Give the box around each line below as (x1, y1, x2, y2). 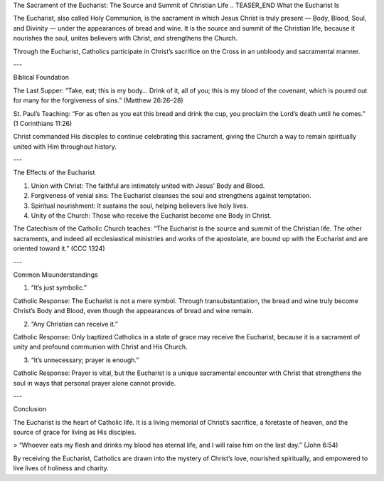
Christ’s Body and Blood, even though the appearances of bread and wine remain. (13, 307, 254, 315)
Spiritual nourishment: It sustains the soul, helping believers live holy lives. (31, 201, 249, 210)
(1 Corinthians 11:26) (13, 119, 73, 127)
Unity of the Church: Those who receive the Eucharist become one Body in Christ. (31, 211, 272, 220)
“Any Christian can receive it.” (31, 319, 119, 328)
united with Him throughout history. (13, 142, 117, 151)
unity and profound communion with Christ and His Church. (13, 342, 188, 351)
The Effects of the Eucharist (13, 168, 95, 177)
